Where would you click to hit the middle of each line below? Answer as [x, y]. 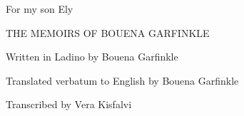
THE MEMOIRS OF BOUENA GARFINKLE [108, 32]
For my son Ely [40, 9]
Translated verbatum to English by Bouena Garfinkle [122, 80]
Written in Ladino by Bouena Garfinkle [92, 57]
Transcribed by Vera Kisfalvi [69, 104]
